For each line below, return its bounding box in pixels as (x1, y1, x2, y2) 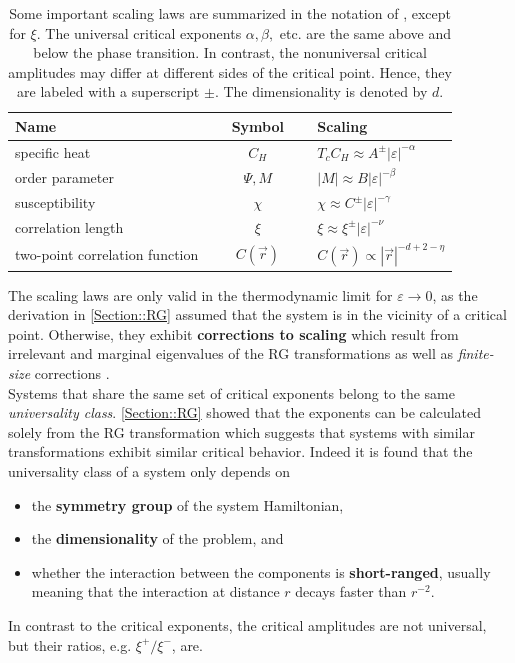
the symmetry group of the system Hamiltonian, (31, 494, 344, 515)
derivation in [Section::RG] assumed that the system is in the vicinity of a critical (8, 304, 507, 325)
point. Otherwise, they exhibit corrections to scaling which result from (8, 323, 459, 344)
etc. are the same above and (279, 22, 452, 43)
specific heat (15, 141, 91, 162)
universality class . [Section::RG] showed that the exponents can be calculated (8, 402, 482, 423)
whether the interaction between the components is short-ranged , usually (31, 561, 491, 582)
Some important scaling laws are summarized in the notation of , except (9, 3, 451, 23)
